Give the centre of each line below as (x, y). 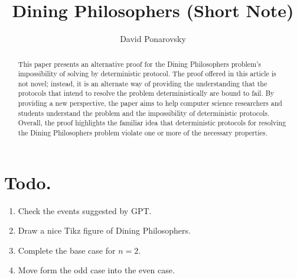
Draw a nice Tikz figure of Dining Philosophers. (104, 230)
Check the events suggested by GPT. (85, 210)
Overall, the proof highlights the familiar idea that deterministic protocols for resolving (152, 123)
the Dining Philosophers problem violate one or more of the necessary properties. (143, 133)
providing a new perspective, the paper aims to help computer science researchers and (150, 103)
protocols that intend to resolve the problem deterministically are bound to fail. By (146, 93)
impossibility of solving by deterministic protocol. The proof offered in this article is (147, 74)
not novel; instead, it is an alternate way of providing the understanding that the (143, 83)
